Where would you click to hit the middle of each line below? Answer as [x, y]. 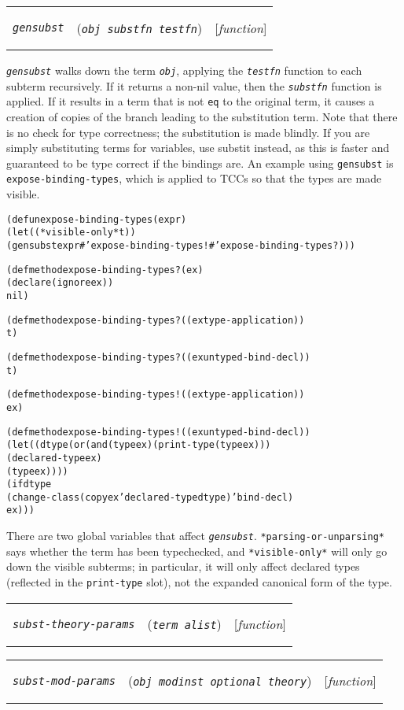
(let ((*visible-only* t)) [71, 233]
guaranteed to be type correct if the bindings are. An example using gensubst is [200, 163]
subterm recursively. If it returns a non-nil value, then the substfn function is [194, 85]
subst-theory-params [74, 624]
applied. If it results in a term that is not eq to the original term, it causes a [191, 101]
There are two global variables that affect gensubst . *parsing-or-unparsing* [195, 536]
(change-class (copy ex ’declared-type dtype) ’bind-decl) [150, 497]
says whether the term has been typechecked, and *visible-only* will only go [197, 551]
